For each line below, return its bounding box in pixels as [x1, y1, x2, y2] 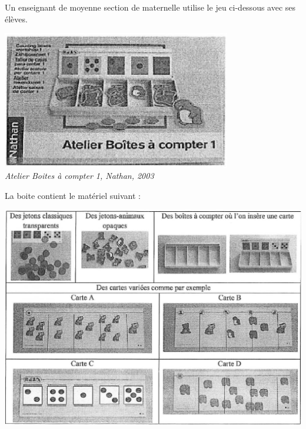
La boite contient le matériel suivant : [5, 189, 141, 201]
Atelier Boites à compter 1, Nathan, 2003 [5, 169, 154, 182]
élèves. [5, 12, 28, 25]
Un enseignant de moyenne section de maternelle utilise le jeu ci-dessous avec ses [5, 1, 296, 13]
